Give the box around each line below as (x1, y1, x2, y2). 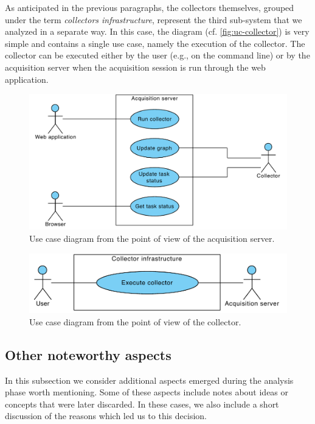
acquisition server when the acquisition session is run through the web (5, 60, 266, 73)
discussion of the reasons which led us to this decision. (5, 409, 207, 422)
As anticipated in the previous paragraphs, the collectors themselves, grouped (5, 1, 294, 13)
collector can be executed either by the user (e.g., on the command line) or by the (5, 49, 310, 62)
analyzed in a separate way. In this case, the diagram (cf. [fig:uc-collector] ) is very (5, 25, 310, 38)
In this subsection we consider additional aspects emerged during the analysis (5, 373, 294, 386)
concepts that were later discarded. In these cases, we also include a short (5, 397, 279, 410)
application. (5, 72, 49, 85)
